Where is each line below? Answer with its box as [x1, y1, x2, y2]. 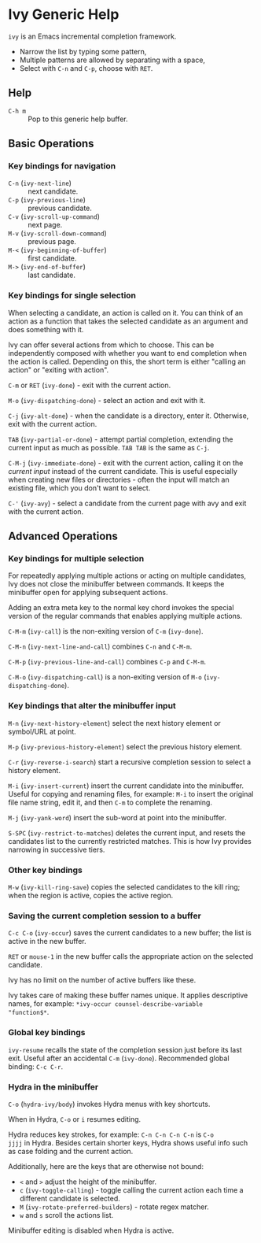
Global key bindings [8, 1027, 86, 1038]
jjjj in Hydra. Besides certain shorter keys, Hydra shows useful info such [8, 1138, 248, 1147]
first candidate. [28, 253, 77, 263]
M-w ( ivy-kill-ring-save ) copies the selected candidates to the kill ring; [8, 882, 241, 892]
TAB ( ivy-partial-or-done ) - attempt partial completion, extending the [8, 435, 233, 444]
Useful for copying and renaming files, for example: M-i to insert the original [8, 789, 254, 798]
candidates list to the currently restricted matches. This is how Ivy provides [8, 836, 252, 845]
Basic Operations [8, 137, 94, 150]
